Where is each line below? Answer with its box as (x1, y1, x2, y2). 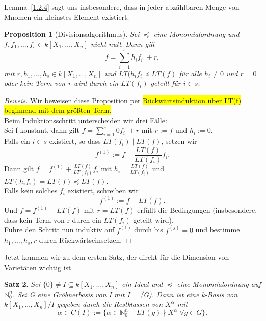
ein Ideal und (121, 279, 163, 289)
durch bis (134, 224, 163, 235)
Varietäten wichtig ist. (4, 261, 73, 272)
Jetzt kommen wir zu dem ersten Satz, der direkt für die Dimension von (4, 251, 229, 262)
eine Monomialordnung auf (177, 279, 261, 289)
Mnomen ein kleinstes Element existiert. (4, 11, 129, 22)
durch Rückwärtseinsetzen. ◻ (39, 235, 131, 245)
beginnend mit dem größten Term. (4, 105, 112, 115)
